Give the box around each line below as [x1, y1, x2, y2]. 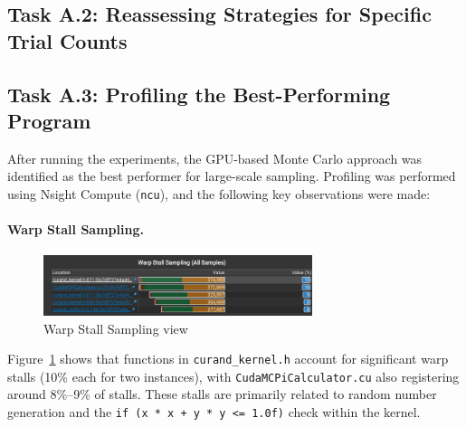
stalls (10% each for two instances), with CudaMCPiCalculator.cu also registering [7, 366, 460, 385]
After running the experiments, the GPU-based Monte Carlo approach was [7, 148, 423, 167]
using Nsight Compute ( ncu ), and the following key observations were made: [7, 184, 431, 203]
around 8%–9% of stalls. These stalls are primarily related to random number [7, 384, 437, 403]
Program [7, 106, 91, 134]
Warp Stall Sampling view [43, 318, 188, 337]
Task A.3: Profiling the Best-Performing [7, 80, 391, 108]
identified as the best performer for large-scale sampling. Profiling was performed [7, 166, 456, 185]
